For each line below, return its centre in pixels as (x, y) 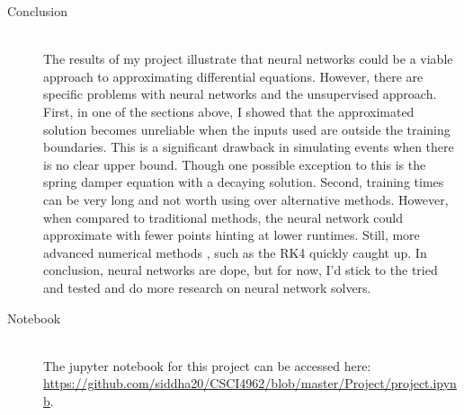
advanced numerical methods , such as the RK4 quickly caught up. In (235, 252)
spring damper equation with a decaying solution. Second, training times (244, 182)
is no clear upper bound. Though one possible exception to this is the (235, 164)
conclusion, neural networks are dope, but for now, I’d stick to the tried (241, 270)
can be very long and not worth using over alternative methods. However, (246, 199)
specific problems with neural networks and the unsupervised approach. (240, 94)
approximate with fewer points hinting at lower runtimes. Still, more (232, 235)
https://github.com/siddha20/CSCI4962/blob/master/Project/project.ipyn (250, 383)
